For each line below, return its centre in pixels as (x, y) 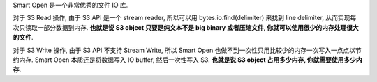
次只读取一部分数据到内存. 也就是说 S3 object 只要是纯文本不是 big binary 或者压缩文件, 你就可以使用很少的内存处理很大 (186, 27)
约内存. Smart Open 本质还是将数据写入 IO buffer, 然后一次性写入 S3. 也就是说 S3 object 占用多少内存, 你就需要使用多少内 (187, 60)
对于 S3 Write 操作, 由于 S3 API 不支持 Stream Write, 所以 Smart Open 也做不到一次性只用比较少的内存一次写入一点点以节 (187, 50)
